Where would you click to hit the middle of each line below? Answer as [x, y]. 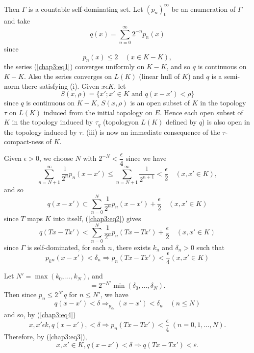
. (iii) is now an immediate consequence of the [151, 132]
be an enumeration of [203, 9]
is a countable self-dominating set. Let [86, 9]
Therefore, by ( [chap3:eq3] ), [46, 336]
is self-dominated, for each [66, 247]
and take [17, 21]
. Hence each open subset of [201, 112]
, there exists [131, 247]
